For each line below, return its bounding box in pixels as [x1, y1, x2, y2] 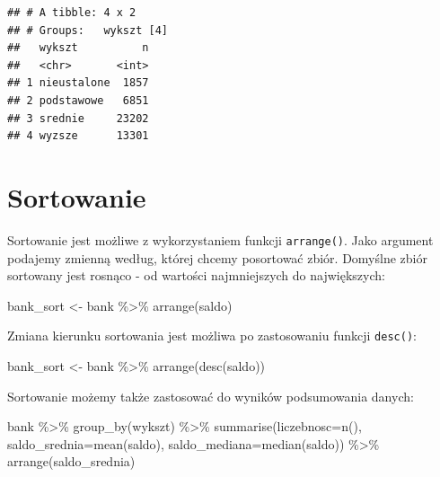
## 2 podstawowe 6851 [7, 93, 149, 107]
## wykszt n [7, 41, 149, 55]
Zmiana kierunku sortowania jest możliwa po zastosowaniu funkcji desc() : [7, 326, 417, 345]
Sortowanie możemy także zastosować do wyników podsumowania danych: [7, 386, 414, 405]
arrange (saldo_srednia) [7, 452, 136, 471]
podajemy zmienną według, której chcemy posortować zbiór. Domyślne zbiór [7, 248, 427, 267]
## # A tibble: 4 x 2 [7, 6, 136, 19]
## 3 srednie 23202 [7, 111, 149, 125]
